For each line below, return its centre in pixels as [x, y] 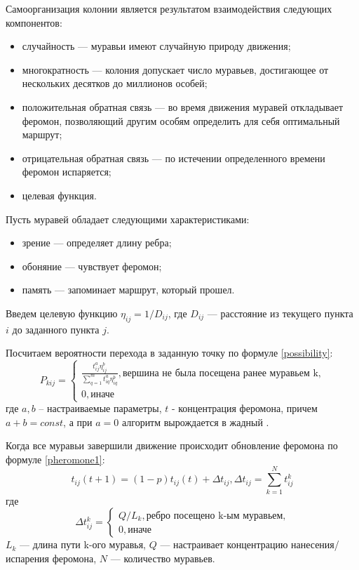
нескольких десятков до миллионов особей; [115, 83]
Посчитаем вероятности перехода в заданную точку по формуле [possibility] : [169, 353]
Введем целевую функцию [62, 313]
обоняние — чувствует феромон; [92, 266]
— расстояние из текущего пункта [280, 313]
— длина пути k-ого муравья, [83, 544]
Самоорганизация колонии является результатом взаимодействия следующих [169, 8]
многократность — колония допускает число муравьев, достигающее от [175, 69]
